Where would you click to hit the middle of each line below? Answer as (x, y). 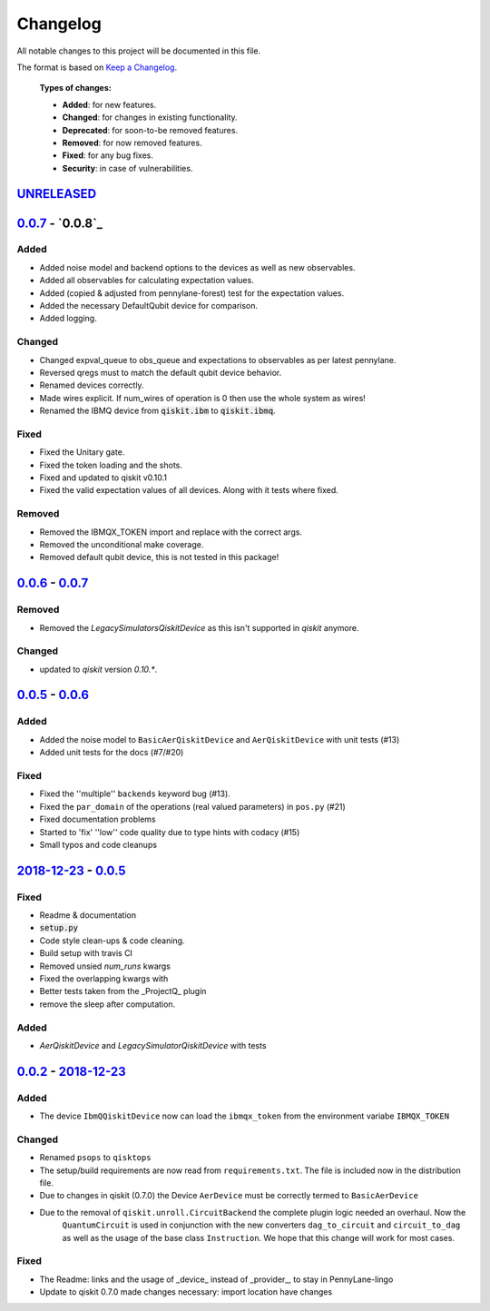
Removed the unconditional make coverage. (122, 544)
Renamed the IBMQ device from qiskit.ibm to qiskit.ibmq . (157, 411)
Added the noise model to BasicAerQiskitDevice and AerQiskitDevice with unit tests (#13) (220, 739)
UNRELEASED (57, 194)
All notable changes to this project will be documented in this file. (139, 51)
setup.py (59, 928)
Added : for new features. (109, 104)
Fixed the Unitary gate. (82, 452)
